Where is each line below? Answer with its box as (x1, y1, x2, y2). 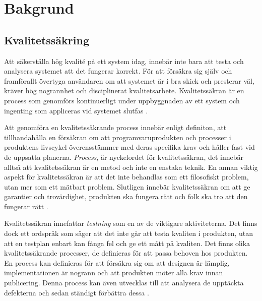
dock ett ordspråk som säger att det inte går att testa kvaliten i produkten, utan (4, 228, 253, 238)
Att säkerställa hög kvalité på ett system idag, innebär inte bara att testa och (4, 55, 244, 66)
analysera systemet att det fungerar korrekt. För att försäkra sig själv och (4, 66, 232, 76)
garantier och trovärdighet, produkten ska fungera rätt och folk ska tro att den (4, 191, 248, 202)
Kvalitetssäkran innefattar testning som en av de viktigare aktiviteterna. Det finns (4, 218, 257, 228)
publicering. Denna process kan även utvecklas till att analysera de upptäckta (4, 277, 244, 288)
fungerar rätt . (4, 201, 48, 211)
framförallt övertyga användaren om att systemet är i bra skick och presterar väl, (4, 75, 254, 86)
